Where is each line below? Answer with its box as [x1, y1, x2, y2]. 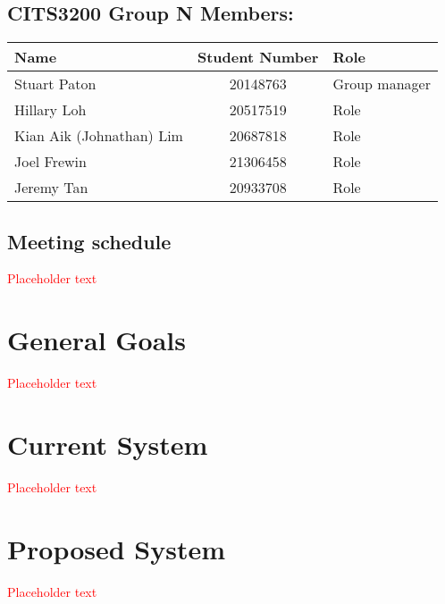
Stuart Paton [14, 73, 97, 95]
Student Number [197, 46, 319, 68]
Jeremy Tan [14, 177, 88, 198]
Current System [7, 425, 208, 462]
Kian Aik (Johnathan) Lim [14, 125, 183, 147]
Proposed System [7, 530, 226, 566]
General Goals [7, 322, 187, 358]
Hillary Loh [14, 99, 87, 121]
